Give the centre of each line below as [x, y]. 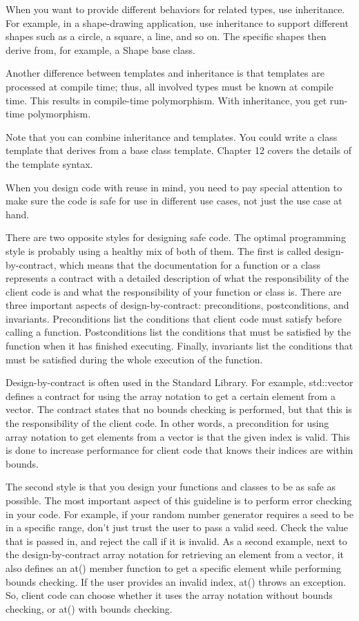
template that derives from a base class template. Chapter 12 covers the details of [179, 150]
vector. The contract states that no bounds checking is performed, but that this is [179, 409]
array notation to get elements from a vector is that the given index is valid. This [178, 436]
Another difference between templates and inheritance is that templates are [165, 73]
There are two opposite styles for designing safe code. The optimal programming [176, 237]
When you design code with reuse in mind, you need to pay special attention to [174, 187]
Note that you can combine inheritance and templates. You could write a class [172, 136]
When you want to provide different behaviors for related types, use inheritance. [175, 9]
